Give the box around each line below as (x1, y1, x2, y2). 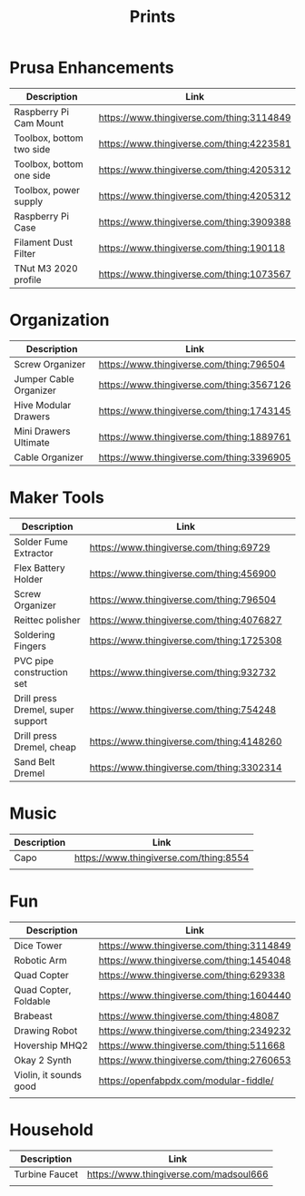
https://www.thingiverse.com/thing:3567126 (98, 378, 291, 391)
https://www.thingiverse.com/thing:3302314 (89, 760, 282, 773)
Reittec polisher (14, 613, 81, 626)
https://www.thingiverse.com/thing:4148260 (89, 735, 282, 748)
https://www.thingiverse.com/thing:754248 (89, 703, 277, 716)
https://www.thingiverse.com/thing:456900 (89, 567, 277, 580)
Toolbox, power (14, 183, 80, 196)
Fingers (14, 640, 47, 652)
